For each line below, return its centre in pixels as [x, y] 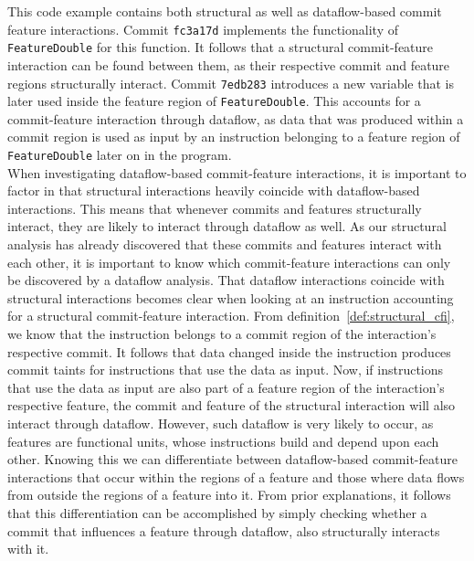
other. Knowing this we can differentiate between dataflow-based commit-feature [232, 459]
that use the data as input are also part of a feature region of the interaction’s [226, 387]
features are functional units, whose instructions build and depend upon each [223, 441]
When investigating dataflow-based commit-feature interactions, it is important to [237, 172]
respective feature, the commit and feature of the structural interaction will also [232, 405]
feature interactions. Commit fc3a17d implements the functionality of [203, 29]
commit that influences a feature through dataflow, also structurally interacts [224, 530]
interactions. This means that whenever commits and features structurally [215, 208]
